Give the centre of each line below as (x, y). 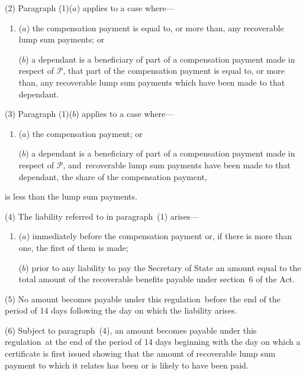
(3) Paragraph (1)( (39, 114)
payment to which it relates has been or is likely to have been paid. (127, 365)
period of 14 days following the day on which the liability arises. (121, 310)
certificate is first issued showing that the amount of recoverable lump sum (140, 353)
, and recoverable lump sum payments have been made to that (177, 164)
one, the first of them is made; (73, 247)
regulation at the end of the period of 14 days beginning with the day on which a (153, 342)
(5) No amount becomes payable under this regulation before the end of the (143, 299)
